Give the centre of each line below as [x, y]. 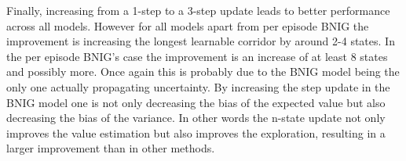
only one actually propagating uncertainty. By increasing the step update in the [198, 86]
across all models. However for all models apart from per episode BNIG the [188, 25]
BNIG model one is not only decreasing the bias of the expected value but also [196, 102]
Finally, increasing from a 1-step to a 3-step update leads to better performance [198, 10]
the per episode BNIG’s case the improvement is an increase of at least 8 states [197, 56]
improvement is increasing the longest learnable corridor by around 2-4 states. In [201, 41]
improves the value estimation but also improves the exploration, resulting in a [196, 132]
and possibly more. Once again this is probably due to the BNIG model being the [203, 72]
